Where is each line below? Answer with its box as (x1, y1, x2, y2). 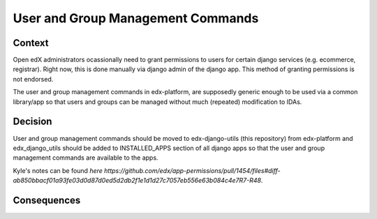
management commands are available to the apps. (13, 153, 158, 162)
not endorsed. (13, 75, 54, 83)
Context (13, 37, 49, 49)
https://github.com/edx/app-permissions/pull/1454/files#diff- (103, 166, 281, 174)
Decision (13, 116, 52, 128)
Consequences (13, 194, 81, 206)
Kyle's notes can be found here (13, 166, 103, 174)
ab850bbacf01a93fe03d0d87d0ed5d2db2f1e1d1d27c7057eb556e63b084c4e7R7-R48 (13, 176, 262, 185)
